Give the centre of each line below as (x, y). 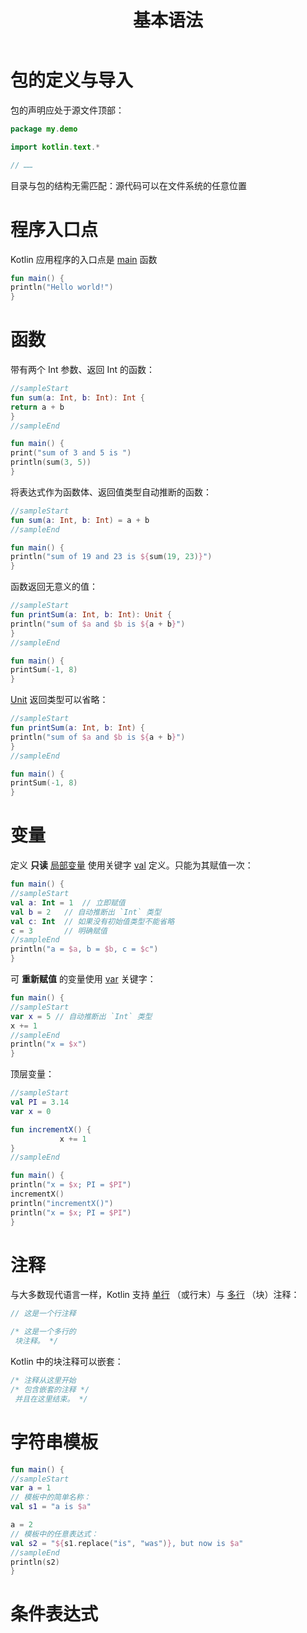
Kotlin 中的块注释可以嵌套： (67, 1362)
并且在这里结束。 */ (51, 1399)
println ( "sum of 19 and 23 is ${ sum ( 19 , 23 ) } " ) (111, 557)
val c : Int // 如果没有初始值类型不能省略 (92, 921)
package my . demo (44, 129)
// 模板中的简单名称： (51, 1497)
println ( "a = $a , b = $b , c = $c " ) (84, 949)
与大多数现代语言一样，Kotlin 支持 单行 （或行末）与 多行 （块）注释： (155, 1295)
